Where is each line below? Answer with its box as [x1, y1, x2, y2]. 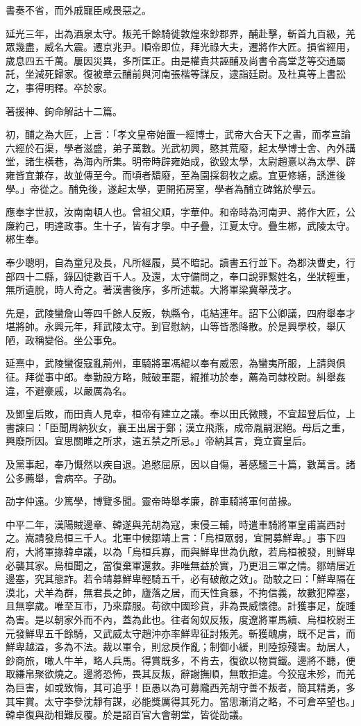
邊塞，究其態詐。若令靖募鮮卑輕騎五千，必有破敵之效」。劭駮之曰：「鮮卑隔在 [6, 571, 355, 586]
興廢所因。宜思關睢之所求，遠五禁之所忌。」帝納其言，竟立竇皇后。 [6, 433, 312, 448]
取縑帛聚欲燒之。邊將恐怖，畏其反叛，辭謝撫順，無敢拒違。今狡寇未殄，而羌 [6, 666, 355, 681]
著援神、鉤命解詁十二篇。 [6, 103, 122, 118]
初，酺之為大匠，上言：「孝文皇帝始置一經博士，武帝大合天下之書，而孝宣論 [6, 127, 351, 141]
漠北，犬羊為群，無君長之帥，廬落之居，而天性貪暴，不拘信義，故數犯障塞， [6, 585, 355, 599]
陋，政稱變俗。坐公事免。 [6, 332, 122, 347]
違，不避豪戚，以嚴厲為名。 [6, 383, 132, 397]
